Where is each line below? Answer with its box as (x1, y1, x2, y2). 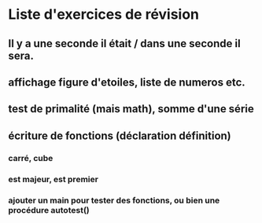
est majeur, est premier (8, 174, 98, 185)
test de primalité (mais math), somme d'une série (8, 102, 254, 115)
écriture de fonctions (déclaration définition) (8, 129, 232, 142)
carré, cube (8, 152, 54, 163)
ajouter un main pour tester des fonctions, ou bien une (8, 195, 220, 206)
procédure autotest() (8, 204, 90, 215)
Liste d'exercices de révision (8, 5, 199, 24)
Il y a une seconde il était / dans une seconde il (8, 37, 242, 50)
